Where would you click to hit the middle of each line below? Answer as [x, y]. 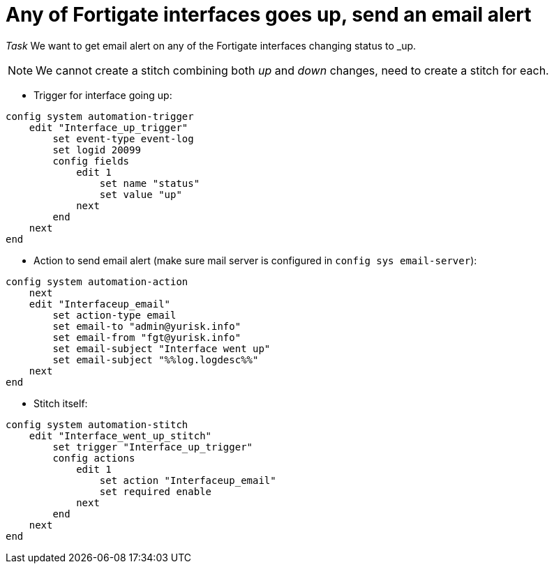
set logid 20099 [97, 150]
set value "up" [141, 194]
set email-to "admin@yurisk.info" [147, 326]
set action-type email [114, 315]
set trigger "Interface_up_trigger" [153, 447]
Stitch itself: [61, 403]
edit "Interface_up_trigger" [108, 127]
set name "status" [150, 183]
